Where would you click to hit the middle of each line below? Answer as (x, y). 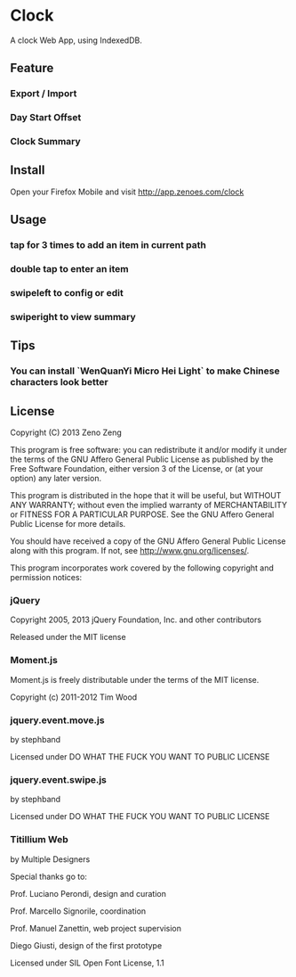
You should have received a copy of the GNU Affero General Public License (148, 541)
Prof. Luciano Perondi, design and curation (88, 893)
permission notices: (46, 578)
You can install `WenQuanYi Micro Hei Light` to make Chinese (145, 371)
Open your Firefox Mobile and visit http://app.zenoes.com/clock (127, 192)
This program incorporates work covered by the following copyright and (142, 568)
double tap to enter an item (69, 269)
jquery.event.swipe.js (59, 779)
